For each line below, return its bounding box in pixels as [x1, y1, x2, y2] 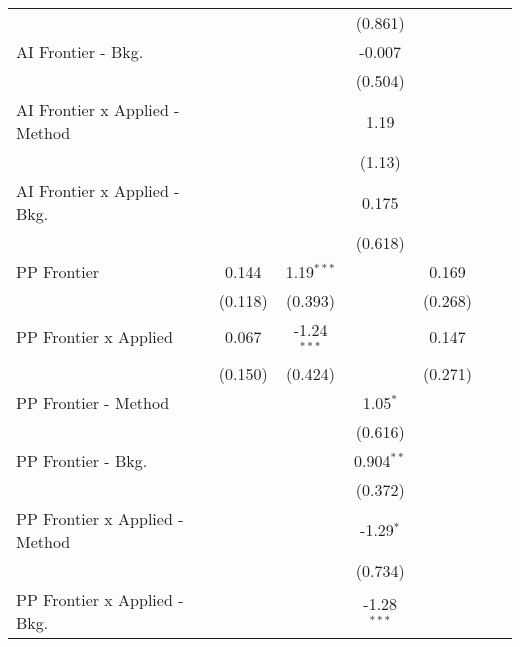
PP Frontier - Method [16, 390, 170, 414]
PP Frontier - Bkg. [16, 448, 148, 472]
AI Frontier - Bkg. [16, 40, 144, 63]
